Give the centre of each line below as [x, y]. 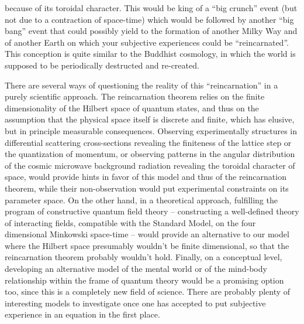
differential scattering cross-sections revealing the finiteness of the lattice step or [148, 142]
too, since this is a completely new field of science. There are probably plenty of [148, 291]
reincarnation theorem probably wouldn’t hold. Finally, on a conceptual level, [144, 257]
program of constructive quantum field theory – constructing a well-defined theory [152, 211]
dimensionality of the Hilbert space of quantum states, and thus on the [132, 108]
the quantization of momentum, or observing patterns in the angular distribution [150, 154]
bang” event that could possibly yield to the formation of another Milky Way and [151, 31]
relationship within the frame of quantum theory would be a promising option [144, 280]
